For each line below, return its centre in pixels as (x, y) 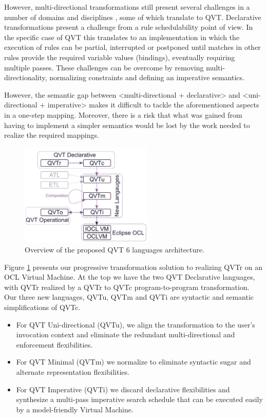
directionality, (26, 77)
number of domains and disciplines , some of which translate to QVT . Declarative (133, 17)
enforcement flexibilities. (54, 344)
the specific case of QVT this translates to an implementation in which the (122, 37)
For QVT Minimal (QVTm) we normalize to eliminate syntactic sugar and (133, 362)
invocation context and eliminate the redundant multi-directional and (126, 334)
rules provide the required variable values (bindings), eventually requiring (120, 57)
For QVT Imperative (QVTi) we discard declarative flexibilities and (123, 389)
